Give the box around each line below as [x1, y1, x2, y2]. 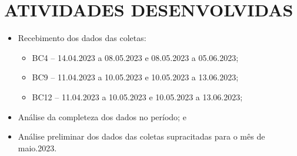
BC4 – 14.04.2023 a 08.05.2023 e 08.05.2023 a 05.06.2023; [32, 51, 239, 63]
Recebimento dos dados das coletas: [18, 32, 146, 44]
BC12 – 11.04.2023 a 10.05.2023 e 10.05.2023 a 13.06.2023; [32, 90, 243, 103]
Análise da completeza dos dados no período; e [18, 110, 186, 123]
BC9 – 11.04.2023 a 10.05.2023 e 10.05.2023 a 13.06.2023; [32, 71, 239, 83]
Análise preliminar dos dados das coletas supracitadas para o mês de [18, 130, 265, 143]
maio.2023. [18, 141, 57, 154]
